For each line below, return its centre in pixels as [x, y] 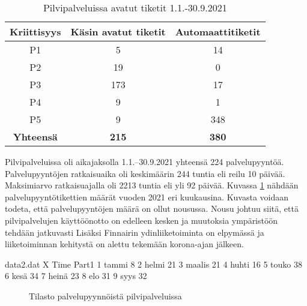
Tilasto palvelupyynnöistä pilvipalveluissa [105, 295]
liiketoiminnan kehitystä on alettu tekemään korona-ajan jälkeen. [124, 244]
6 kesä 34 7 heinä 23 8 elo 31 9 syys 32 [76, 276]
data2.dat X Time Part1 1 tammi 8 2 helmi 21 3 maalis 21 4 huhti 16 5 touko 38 [153, 264]
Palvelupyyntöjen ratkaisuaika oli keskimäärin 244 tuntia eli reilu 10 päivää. [145, 173]
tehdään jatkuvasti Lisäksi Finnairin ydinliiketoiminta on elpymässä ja [135, 232]
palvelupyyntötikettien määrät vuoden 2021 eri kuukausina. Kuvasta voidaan [147, 196]
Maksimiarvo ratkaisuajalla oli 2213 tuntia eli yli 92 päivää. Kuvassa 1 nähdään [152, 185]
